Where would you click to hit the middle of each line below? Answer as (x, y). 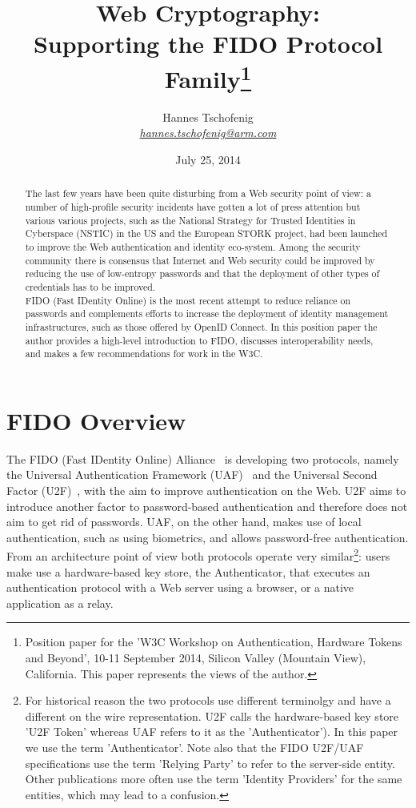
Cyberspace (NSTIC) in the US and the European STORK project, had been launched (206, 233)
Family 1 (208, 76)
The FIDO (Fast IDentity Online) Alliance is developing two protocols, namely (203, 458)
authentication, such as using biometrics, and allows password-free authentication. (208, 537)
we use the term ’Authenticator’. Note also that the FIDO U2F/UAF (194, 748)
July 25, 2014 (208, 160)
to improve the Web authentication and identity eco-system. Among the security (193, 247)
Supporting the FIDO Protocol (208, 44)
